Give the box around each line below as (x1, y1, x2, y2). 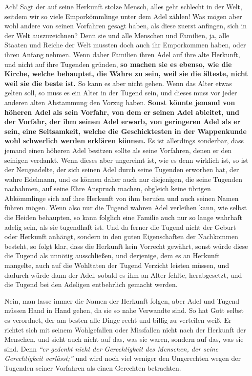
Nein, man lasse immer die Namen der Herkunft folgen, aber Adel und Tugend (4, 295, 239, 306)
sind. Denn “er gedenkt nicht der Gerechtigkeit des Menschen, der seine (4, 343, 218, 354)
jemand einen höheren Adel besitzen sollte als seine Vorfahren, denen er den (4, 145, 232, 155)
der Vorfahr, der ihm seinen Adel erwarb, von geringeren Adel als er (4, 116, 241, 127)
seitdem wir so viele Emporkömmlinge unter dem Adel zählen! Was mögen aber (4, 11, 242, 21)
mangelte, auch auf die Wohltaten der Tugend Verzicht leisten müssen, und (4, 260, 229, 270)
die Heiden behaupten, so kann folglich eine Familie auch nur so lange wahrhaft (4, 212, 242, 222)
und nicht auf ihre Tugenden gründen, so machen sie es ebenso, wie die (4, 59, 232, 69)
